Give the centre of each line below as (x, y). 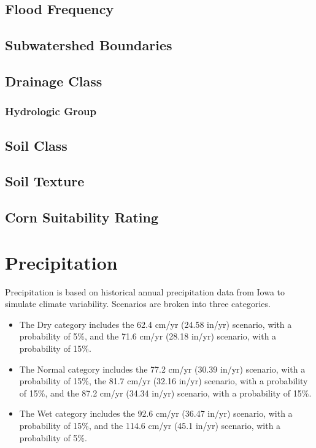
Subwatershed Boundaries (89, 45)
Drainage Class (54, 81)
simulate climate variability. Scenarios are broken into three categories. (138, 304)
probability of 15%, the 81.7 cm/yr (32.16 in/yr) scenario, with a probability (164, 381)
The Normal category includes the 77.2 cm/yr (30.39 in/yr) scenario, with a (162, 369)
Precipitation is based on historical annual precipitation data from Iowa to (145, 291)
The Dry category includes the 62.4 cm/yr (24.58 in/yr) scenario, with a (156, 324)
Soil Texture (45, 181)
